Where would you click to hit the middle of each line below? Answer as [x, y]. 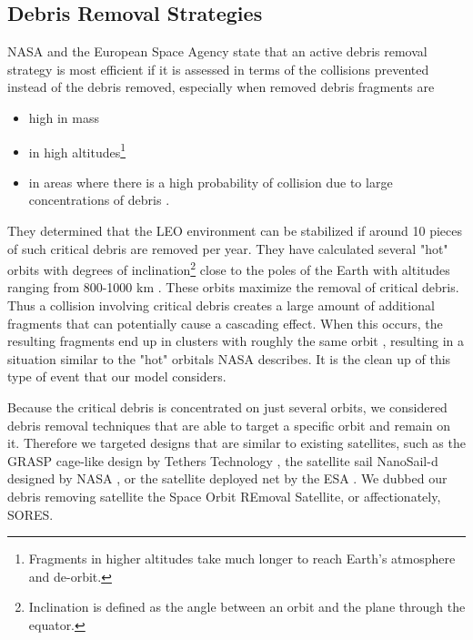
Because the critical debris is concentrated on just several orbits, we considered [227, 407]
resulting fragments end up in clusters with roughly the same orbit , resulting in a [236, 341]
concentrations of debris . [99, 200]
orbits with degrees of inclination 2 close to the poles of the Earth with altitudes [229, 268]
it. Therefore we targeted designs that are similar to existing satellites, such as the [236, 443]
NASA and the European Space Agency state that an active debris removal [217, 51]
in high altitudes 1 [77, 150]
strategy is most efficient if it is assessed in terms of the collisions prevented [218, 69]
